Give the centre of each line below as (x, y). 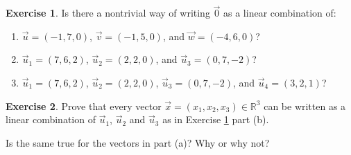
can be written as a (305, 106)
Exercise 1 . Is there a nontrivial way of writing (108, 13)
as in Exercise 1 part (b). (216, 119)
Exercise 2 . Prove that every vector (84, 106)
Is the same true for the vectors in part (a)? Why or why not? (138, 142)
